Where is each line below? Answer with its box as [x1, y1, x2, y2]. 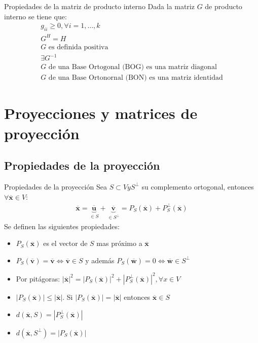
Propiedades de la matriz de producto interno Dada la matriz [4, 1, 195, 11]
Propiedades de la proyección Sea [4, 181, 107, 192]
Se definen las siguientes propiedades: [4, 221, 120, 231]
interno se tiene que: [4, 11, 67, 21]
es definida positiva [48, 43, 108, 51]
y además [85, 255, 115, 265]
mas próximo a [96, 238, 142, 248]
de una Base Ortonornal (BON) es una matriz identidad [48, 74, 223, 82]
